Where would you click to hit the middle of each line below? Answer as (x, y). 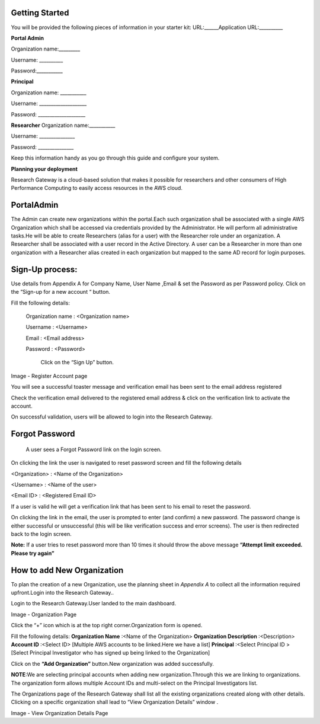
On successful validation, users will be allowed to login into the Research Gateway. (112, 417)
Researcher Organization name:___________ (63, 125)
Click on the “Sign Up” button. (77, 363)
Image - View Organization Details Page (60, 713)
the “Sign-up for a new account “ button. (61, 292)
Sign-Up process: (44, 269)
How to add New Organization (67, 570)
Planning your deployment (44, 169)
